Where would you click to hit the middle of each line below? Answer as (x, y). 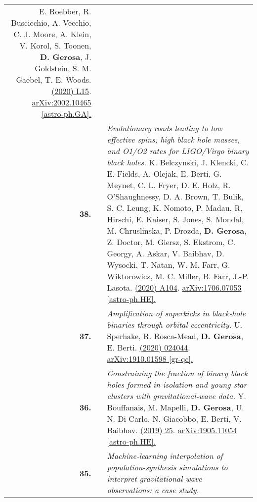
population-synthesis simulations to (167, 467)
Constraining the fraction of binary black (177, 373)
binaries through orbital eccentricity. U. (175, 325)
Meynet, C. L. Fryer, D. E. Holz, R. (169, 185)
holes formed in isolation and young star (177, 384)
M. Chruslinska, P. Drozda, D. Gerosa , (177, 230)
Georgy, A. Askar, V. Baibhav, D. (166, 253)
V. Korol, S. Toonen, (55, 45)
